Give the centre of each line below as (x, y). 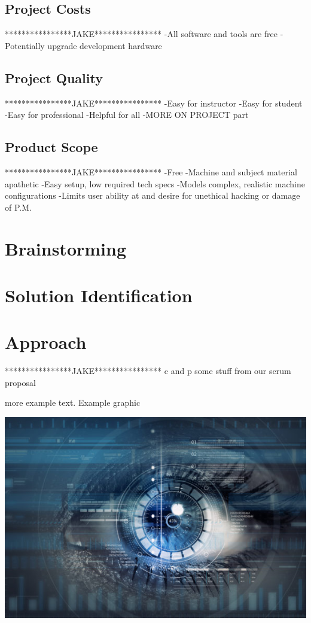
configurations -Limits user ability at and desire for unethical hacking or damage (153, 195)
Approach (46, 342)
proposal (20, 382)
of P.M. (18, 207)
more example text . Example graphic (73, 402)
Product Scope (51, 147)
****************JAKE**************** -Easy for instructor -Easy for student (154, 103)
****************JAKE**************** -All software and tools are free (141, 34)
